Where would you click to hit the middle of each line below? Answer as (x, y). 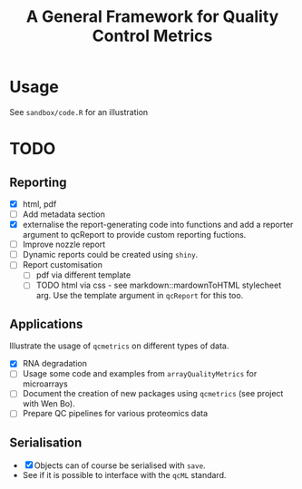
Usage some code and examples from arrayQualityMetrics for (140, 374)
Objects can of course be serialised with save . (120, 465)
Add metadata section (64, 214)
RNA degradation (55, 364)
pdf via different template (83, 275)
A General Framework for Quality (152, 17)
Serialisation (46, 442)
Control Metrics (152, 36)
